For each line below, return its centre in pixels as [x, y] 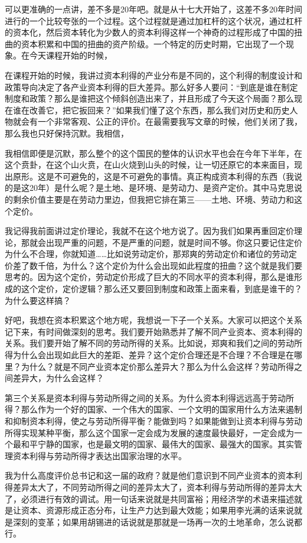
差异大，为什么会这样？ [58, 378]
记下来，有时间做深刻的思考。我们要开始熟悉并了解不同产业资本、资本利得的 [153, 331]
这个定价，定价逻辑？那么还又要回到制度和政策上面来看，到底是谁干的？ [161, 289]
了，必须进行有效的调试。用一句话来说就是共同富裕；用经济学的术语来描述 [149, 498]
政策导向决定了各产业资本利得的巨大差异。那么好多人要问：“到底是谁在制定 [151, 87]
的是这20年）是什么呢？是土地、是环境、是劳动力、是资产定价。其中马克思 [149, 188]
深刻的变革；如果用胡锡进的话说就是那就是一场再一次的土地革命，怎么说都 [157, 521]
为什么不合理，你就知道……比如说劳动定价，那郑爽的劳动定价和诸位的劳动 [147, 254]
